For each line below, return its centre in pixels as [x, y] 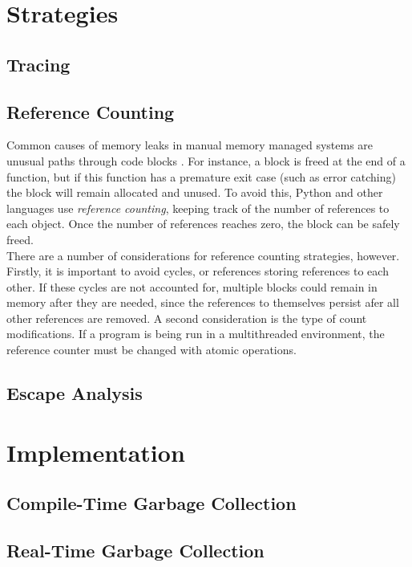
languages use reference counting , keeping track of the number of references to [198, 208]
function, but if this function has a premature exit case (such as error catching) [201, 176]
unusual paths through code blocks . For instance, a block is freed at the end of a [206, 160]
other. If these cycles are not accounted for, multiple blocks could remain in [192, 286]
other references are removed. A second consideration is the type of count [187, 318]
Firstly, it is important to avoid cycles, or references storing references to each [198, 271]
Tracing [38, 64]
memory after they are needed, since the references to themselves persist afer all [203, 302]
